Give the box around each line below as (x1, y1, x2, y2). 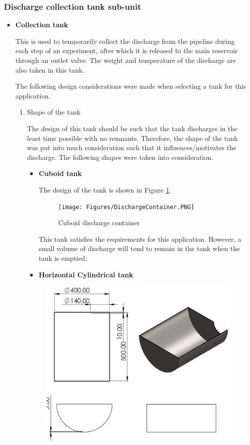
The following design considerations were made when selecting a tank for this (15, 81, 246, 91)
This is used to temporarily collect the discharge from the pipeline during (15, 36, 235, 46)
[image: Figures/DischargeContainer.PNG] (58, 203, 194, 211)
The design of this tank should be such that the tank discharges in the (27, 123, 237, 133)
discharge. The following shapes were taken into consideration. (27, 152, 213, 162)
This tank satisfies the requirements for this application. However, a (38, 233, 241, 244)
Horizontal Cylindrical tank (38, 269, 134, 279)
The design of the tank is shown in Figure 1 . (38, 184, 172, 194)
